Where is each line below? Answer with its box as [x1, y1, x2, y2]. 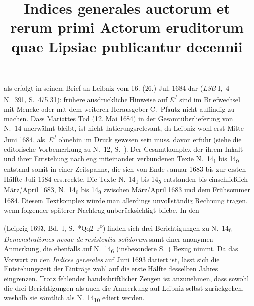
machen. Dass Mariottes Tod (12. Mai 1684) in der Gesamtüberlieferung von [4, 113, 233, 123]
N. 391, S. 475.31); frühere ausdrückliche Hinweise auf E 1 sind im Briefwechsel [4, 93, 240, 104]
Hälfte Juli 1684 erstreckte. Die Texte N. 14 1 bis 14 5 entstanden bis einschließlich [4, 173, 248, 185]
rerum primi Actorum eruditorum [10, 17, 244, 37]
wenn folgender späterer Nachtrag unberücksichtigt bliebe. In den [4, 204, 199, 215]
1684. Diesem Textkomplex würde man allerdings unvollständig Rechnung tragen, [4, 195, 248, 205]
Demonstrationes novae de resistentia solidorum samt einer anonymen [4, 234, 213, 244]
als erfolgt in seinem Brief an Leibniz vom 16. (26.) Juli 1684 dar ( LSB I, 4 [4, 82, 230, 93]
